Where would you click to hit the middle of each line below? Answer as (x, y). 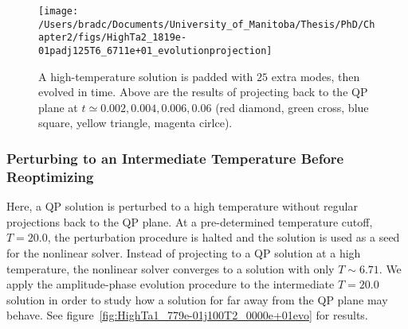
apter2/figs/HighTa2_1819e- (113, 38)
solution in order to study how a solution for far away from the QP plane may (197, 299)
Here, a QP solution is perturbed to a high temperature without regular (182, 206)
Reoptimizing (50, 176)
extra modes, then (316, 76)
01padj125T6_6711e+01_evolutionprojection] (155, 50)
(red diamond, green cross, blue (292, 107)
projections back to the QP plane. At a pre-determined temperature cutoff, (190, 221)
